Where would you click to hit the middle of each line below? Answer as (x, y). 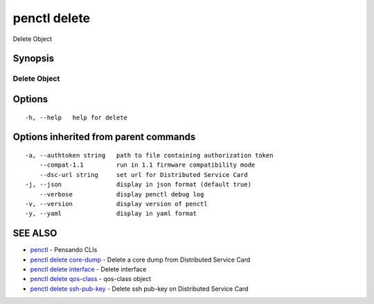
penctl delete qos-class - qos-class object (91, 279)
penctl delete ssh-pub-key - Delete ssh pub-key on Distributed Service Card (139, 289)
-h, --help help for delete (77, 117)
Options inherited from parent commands (104, 137)
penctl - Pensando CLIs (64, 250)
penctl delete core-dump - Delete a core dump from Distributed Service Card (140, 260)
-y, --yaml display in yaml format (111, 214)
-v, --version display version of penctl (116, 204)
